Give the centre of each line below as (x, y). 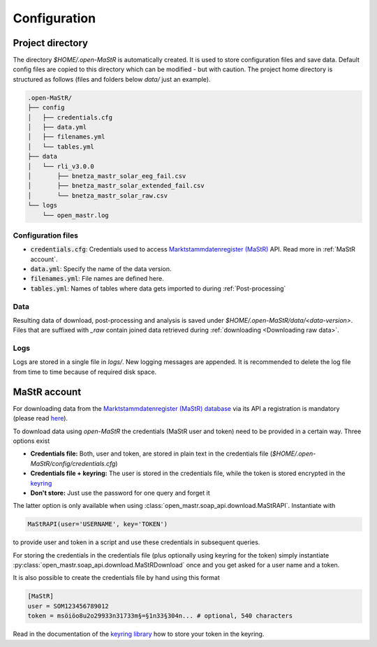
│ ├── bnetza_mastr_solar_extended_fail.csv (116, 186)
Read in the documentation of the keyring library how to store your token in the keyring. (139, 634)
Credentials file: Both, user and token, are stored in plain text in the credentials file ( (151, 453)
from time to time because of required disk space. (85, 372)
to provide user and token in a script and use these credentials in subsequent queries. (136, 542)
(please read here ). (40, 419)
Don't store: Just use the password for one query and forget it (120, 493)
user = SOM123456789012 (68, 606)
